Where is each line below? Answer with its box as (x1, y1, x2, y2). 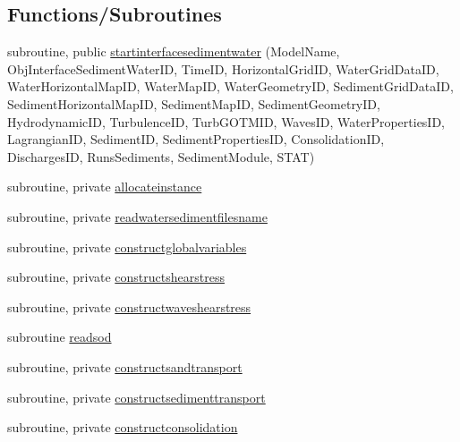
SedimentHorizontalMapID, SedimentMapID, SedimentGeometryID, (7, 94, 380, 113)
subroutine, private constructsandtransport (7, 357, 243, 376)
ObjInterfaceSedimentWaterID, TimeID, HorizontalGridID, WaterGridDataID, (7, 59, 439, 78)
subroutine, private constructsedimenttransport (7, 387, 266, 406)
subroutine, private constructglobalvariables (7, 237, 247, 256)
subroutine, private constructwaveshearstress (7, 297, 251, 316)
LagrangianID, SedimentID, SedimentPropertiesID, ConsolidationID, (7, 130, 385, 149)
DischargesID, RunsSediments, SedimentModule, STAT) (7, 147, 315, 166)
